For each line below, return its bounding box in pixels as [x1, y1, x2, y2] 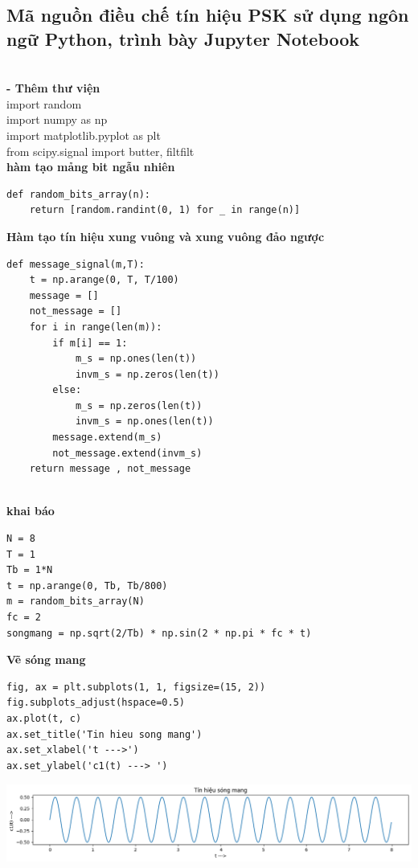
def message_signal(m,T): [6, 258, 145, 270]
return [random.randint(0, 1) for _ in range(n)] [29, 204, 301, 216]
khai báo [6, 502, 55, 519]
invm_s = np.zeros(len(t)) [75, 368, 219, 380]
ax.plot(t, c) [6, 712, 82, 724]
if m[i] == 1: [52, 337, 128, 349]
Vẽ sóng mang [6, 651, 86, 668]
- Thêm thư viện [6, 80, 100, 96]
